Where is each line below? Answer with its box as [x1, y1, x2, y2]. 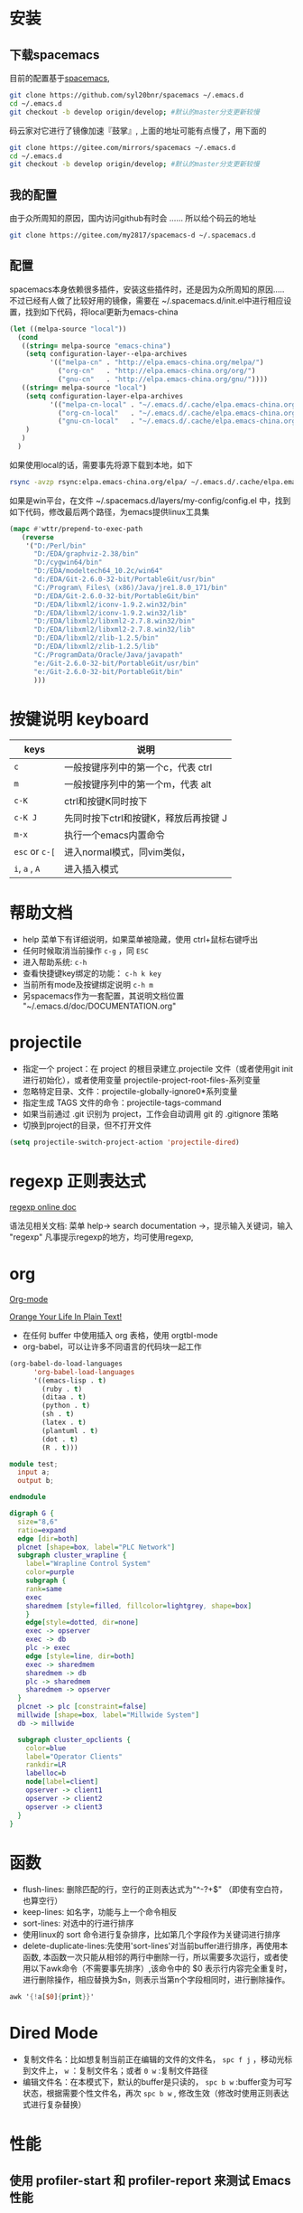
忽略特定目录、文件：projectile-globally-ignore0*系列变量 [22, 1086, 238, 1097]
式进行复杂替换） [22, 2099, 87, 2110]
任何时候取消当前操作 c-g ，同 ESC [22, 945, 149, 956]
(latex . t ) [41, 1418, 87, 1428]
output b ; [17, 1477, 54, 1486]
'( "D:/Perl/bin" [25, 541, 87, 550]
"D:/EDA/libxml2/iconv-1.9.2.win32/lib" [32, 608, 188, 617]
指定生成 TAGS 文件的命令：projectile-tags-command [22, 1097, 223, 1108]
